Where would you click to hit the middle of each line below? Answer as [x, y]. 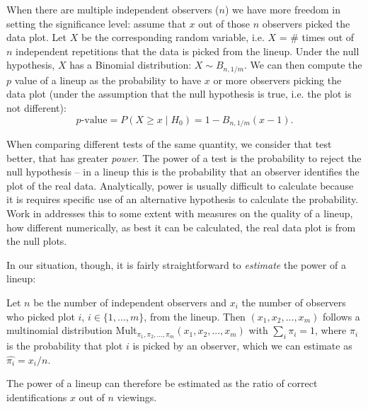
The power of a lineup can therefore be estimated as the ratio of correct [162, 383]
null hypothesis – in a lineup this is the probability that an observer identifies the [183, 172]
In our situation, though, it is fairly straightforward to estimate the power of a [176, 264]
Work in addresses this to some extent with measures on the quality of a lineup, [180, 213]
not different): [36, 108]
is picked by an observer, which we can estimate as [242, 345]
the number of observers [294, 302]
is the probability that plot [65, 345]
